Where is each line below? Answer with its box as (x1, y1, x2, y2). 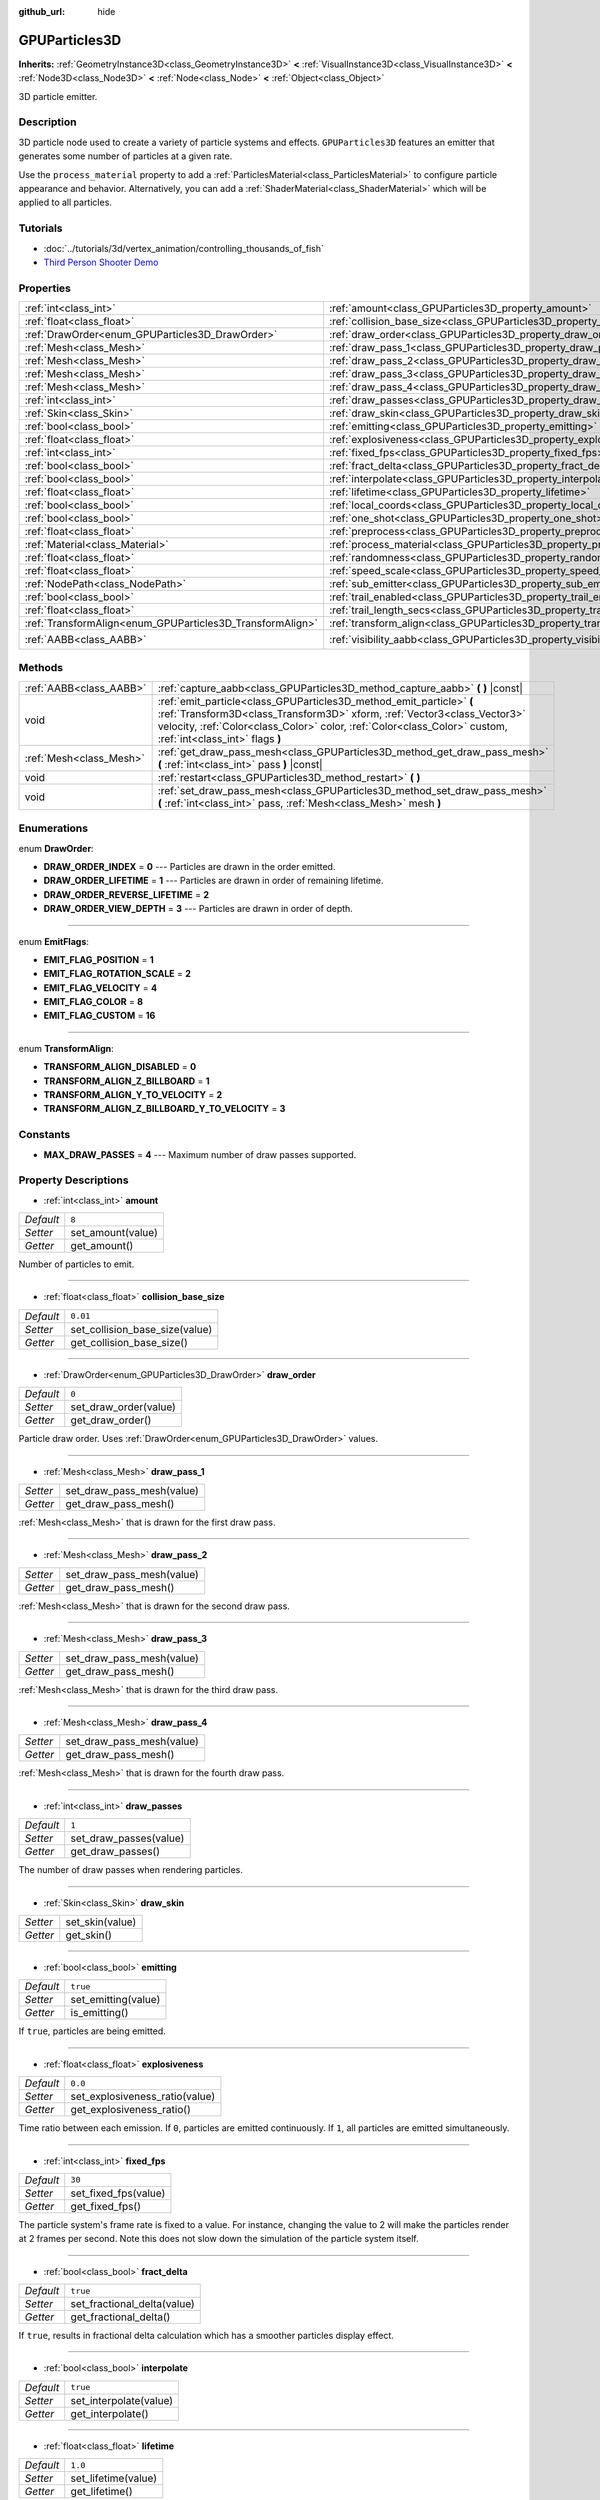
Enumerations (18, 821, 89, 835)
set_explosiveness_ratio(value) (70, 2090, 215, 2104)
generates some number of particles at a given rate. (18, 150, 233, 162)
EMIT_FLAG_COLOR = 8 (43, 996, 144, 1008)
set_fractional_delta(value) (70, 2297, 195, 2311)
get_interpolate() (70, 2406, 149, 2420)
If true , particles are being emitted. (18, 2025, 167, 2037)
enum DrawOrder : (18, 842, 94, 854)
